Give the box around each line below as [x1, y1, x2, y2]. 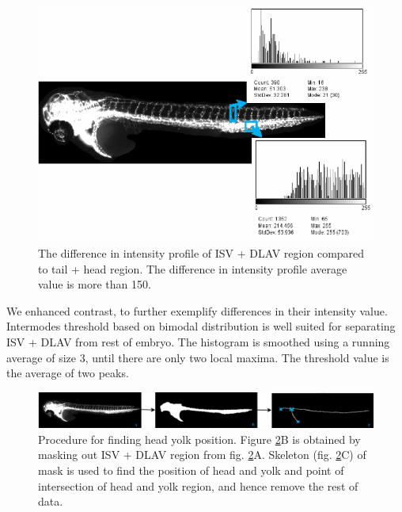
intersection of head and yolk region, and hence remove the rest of [38, 477, 358, 494]
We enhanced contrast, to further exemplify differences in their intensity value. [6, 302, 388, 319]
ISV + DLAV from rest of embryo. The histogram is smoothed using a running [6, 333, 390, 350]
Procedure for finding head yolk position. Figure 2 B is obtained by [38, 430, 361, 447]
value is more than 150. [38, 276, 151, 292]
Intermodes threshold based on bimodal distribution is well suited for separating [6, 318, 396, 334]
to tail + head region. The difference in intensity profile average [38, 260, 347, 277]
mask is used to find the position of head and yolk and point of [38, 462, 344, 479]
